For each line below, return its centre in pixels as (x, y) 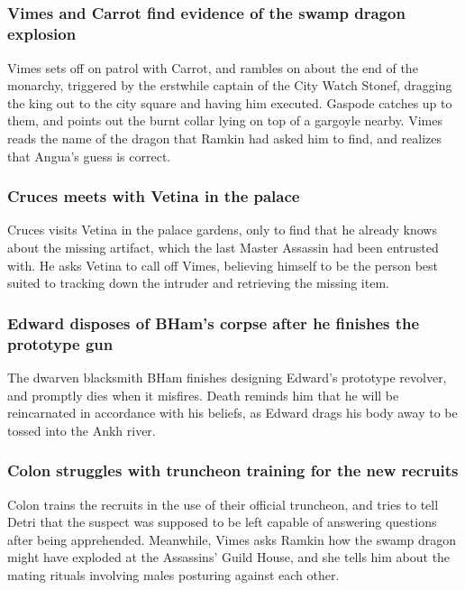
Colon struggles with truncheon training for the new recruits (233, 470)
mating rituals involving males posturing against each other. (173, 574)
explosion (42, 34)
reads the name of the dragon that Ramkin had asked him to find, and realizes (225, 138)
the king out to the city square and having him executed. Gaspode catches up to (230, 102)
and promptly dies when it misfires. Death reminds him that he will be (203, 395)
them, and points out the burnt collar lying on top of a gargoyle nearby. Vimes (225, 120)
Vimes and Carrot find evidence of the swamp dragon (206, 13)
